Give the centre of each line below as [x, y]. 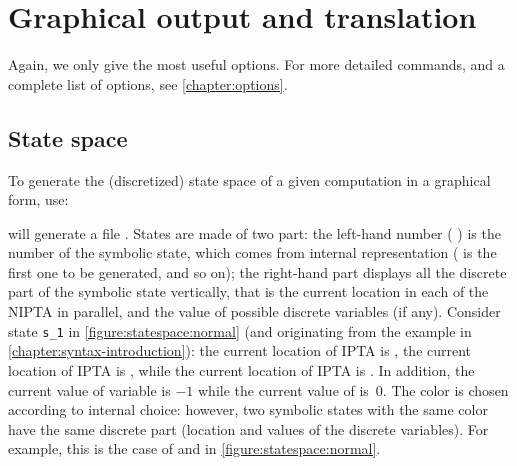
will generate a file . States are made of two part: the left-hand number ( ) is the [254, 232]
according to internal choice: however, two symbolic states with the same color [248, 409]
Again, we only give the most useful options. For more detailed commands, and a [256, 64]
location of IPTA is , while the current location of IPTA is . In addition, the [241, 369]
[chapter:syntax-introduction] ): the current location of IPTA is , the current [240, 350]
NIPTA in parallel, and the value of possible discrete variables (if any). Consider [254, 311]
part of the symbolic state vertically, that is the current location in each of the [248, 291]
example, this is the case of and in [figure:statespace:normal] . [194, 448]
